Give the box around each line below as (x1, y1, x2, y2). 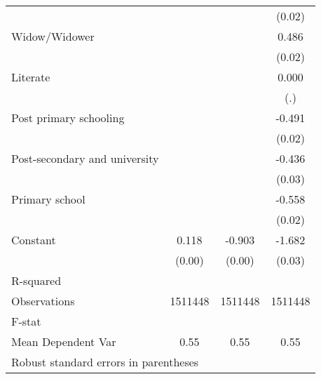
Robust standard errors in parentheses (11, 354, 199, 370)
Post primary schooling (11, 109, 125, 126)
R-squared (11, 272, 62, 288)
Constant (11, 232, 56, 248)
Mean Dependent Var (11, 333, 116, 350)
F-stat (11, 313, 41, 329)
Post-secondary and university (11, 150, 159, 166)
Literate (11, 69, 50, 85)
